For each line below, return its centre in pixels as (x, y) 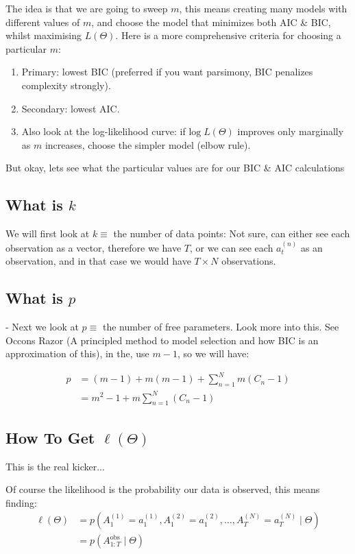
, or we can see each (232, 247)
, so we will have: (213, 353)
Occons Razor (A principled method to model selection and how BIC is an (162, 340)
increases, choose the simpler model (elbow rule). (148, 144)
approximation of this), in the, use (77, 353)
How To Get (50, 437)
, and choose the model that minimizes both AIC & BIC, (211, 22)
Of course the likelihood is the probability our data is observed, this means (163, 489)
